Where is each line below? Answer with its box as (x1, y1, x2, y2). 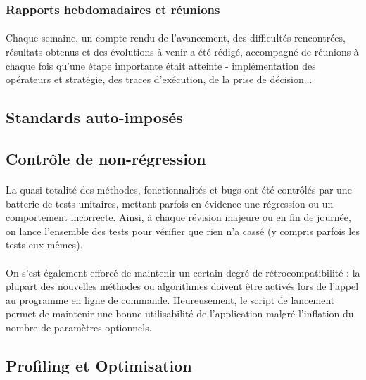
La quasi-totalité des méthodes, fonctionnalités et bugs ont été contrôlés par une (6, 182, 352, 196)
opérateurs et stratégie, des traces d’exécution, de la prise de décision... (6, 72, 313, 87)
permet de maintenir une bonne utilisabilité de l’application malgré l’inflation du (6, 306, 354, 321)
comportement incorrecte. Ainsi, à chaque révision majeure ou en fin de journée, (6, 210, 351, 224)
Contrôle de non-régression (6, 147, 206, 169)
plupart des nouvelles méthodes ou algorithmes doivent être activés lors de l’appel (6, 279, 359, 293)
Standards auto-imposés (6, 106, 183, 128)
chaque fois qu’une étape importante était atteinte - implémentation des (6, 58, 316, 72)
